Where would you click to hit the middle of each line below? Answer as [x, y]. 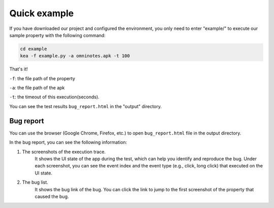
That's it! [19, 69]
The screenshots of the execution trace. [64, 152]
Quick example [42, 13]
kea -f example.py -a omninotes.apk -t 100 [75, 56]
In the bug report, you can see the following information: [68, 143]
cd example [33, 49]
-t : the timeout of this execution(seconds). [55, 97]
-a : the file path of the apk [37, 88]
